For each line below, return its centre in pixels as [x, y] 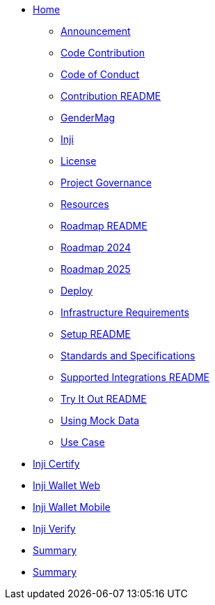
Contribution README [111, 96]
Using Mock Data [100, 420]
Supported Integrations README [135, 377]
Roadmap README [104, 226]
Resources [85, 204]
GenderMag [88, 118]
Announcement [96, 31]
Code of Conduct [100, 74]
